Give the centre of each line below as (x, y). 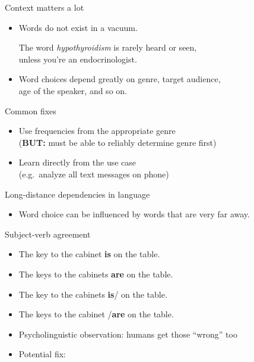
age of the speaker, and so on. (73, 90)
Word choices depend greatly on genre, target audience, (120, 79)
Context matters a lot (45, 7)
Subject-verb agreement (48, 234)
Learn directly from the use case (77, 162)
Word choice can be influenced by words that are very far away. (134, 214)
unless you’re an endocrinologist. (78, 59)
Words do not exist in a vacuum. (78, 27)
